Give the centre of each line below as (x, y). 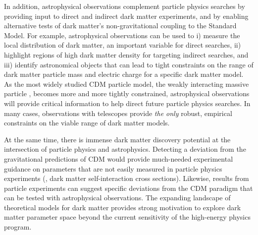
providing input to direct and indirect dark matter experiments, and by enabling (126, 16)
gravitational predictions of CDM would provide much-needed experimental (119, 158)
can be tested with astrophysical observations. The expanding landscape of (117, 198)
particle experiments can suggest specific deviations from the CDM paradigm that (129, 188)
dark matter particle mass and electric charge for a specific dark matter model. (124, 74)
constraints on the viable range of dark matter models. (87, 123)
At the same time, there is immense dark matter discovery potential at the (117, 139)
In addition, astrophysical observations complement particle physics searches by (125, 6)
